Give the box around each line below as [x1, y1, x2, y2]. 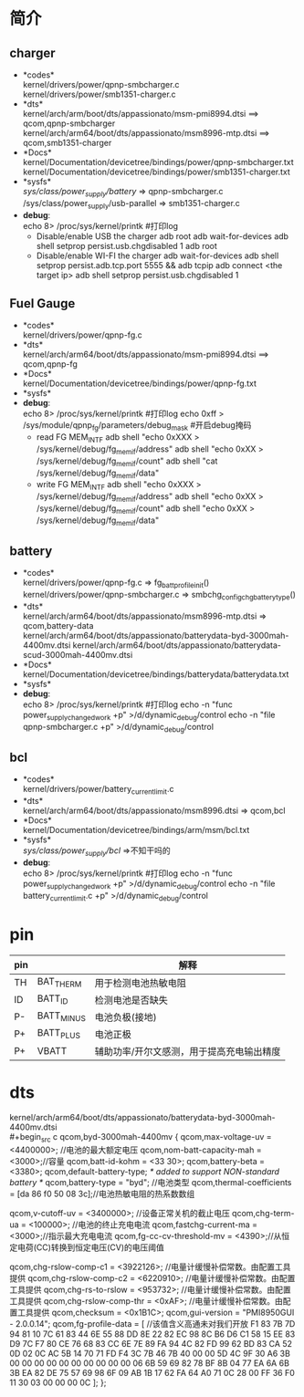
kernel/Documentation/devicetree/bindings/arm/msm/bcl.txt [22, 825, 250, 836]
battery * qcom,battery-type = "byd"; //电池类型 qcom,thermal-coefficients [9, 1177, 292, 1188]
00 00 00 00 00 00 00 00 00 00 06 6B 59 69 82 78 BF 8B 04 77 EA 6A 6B [9, 1358, 290, 1369]
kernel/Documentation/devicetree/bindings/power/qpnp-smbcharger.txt [22, 157, 294, 167]
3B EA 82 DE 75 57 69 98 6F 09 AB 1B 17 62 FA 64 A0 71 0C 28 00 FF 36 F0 [9, 1368, 295, 1379]
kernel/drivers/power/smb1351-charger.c [22, 89, 176, 99]
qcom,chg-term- [231, 1208, 295, 1219]
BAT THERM [37, 975, 82, 990]
